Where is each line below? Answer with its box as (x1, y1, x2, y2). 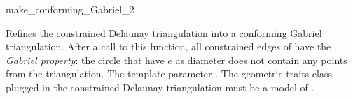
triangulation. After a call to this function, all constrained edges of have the (6, 39, 331, 54)
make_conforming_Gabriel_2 (6, 2, 134, 16)
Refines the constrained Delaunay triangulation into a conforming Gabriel (6, 25, 322, 40)
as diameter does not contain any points (175, 52, 347, 67)
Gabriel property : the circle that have (6, 52, 165, 67)
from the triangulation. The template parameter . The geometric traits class (6, 66, 332, 81)
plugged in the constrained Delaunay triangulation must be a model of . (6, 79, 314, 94)
